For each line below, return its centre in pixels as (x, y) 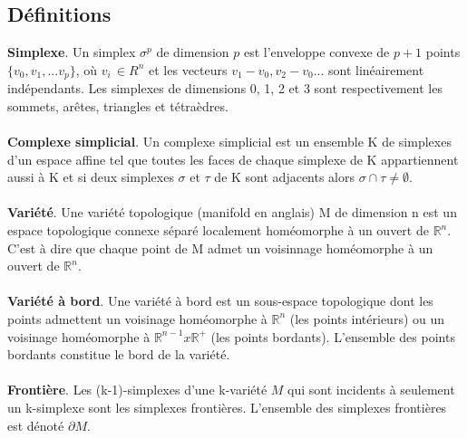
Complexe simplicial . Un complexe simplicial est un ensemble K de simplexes (229, 142)
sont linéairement (376, 69)
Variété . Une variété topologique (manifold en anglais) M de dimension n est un (232, 212)
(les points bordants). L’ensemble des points (333, 336)
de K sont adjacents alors (285, 177)
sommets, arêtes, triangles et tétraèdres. (118, 105)
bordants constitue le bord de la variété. (119, 354)
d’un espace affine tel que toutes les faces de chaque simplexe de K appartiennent (233, 159)
